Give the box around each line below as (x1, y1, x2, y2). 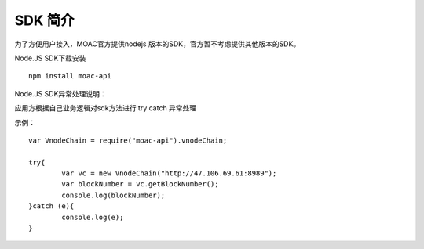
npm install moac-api (28, 71, 111, 81)
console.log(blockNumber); (61, 190, 166, 200)
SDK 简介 (14, 12, 75, 29)
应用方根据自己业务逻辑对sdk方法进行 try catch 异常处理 (14, 103, 197, 113)
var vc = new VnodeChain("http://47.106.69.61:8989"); (61, 169, 277, 178)
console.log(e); (61, 212, 124, 222)
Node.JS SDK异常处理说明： (14, 88, 108, 98)
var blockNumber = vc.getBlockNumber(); (61, 180, 219, 189)
